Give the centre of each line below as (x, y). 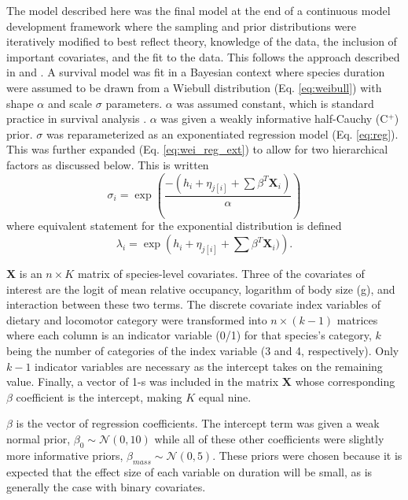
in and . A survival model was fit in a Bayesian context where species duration (196, 72)
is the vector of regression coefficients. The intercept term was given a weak (198, 423)
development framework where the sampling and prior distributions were (182, 26)
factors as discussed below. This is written (108, 164)
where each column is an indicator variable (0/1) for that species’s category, (189, 335)
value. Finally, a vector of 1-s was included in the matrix (143, 381)
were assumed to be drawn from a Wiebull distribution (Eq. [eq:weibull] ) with (194, 87)
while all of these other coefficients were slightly (269, 439)
